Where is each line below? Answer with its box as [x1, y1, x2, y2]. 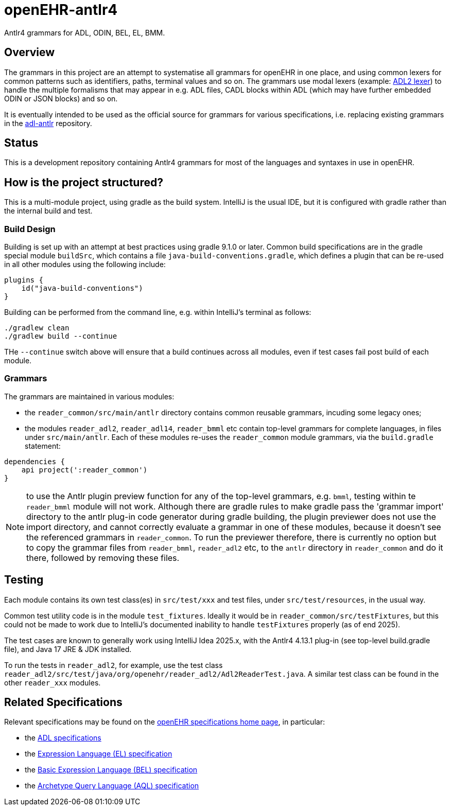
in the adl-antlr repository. [4, 118, 92, 128]
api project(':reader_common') [21, 465, 148, 474]
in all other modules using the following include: [4, 260, 166, 269]
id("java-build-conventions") [21, 284, 143, 293]
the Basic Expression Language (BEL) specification [25, 765, 198, 774]
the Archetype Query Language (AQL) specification [25, 781, 199, 790]
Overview [4, 46, 55, 59]
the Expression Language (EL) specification [25, 749, 172, 759]
